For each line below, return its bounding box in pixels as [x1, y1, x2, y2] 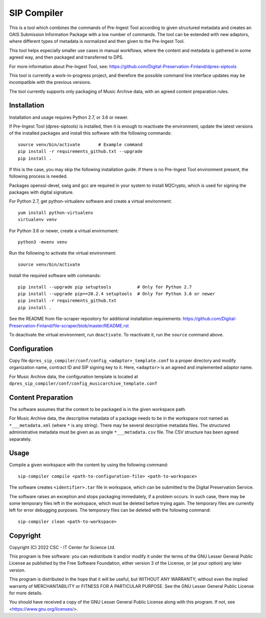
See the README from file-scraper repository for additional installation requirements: [9, 316, 182, 322]
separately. [9, 436, 32, 442]
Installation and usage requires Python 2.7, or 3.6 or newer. [9, 114, 129, 120]
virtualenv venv [18, 217, 57, 222]
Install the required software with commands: [9, 273, 101, 279]
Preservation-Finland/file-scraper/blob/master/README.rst [9, 323, 129, 328]
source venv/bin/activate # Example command [18, 142, 143, 147]
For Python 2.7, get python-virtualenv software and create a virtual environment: [9, 198, 172, 204]
